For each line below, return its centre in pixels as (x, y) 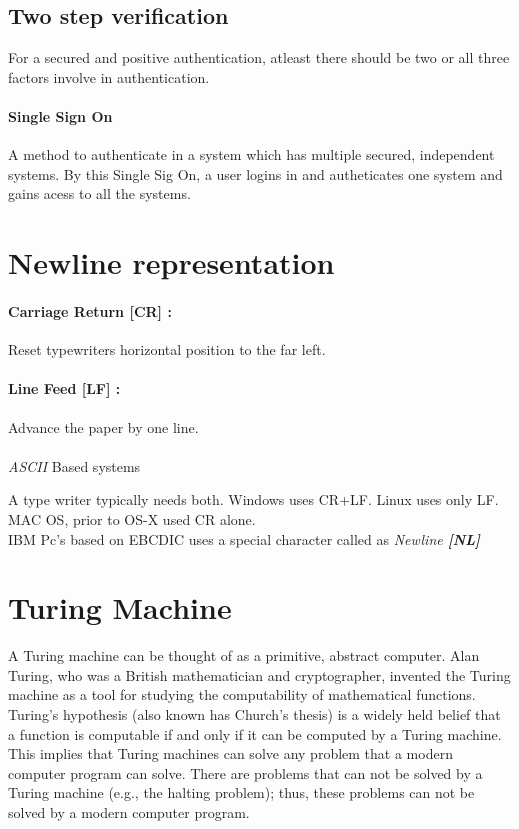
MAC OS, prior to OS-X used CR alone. (132, 518)
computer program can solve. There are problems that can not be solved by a (245, 772)
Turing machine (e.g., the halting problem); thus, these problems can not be (241, 792)
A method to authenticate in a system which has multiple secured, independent (251, 154)
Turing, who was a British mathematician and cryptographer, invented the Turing (259, 674)
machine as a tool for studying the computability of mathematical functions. (242, 694)
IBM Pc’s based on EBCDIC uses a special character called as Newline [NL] (244, 538)
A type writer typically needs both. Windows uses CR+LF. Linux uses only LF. (253, 499)
